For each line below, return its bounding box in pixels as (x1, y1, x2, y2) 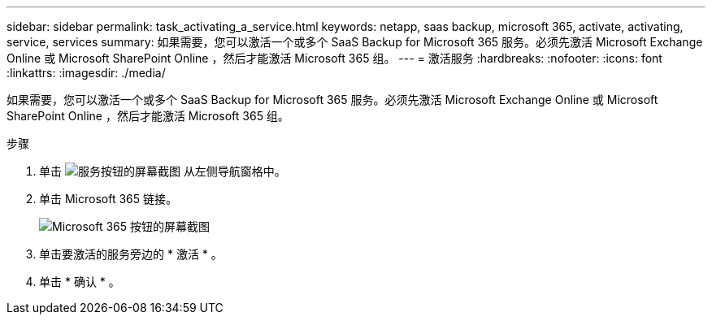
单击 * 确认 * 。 (39, 275, 120, 288)
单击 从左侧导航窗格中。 (39, 164, 286, 178)
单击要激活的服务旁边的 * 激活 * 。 (39, 247, 223, 261)
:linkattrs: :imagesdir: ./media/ (7, 66, 166, 80)
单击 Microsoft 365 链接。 (39, 192, 177, 206)
